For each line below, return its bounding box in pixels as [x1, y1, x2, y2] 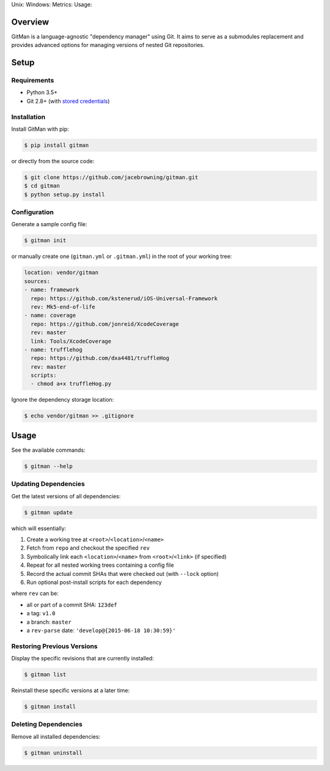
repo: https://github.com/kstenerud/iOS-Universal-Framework [31, 295, 218, 302]
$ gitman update [24, 509, 73, 516]
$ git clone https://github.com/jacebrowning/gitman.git [24, 174, 199, 180]
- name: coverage [24, 312, 76, 319]
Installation [11, 113, 46, 121]
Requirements [11, 76, 54, 85]
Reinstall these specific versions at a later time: [11, 687, 130, 694]
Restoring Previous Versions [11, 642, 98, 651]
